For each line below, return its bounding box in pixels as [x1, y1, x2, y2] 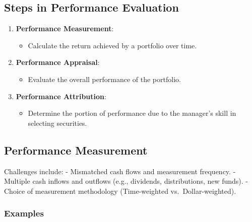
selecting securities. [28, 117, 87, 128]
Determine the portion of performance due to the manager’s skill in [28, 108, 236, 118]
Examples [4, 207, 44, 219]
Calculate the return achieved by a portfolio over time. [28, 40, 197, 50]
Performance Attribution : [16, 91, 106, 101]
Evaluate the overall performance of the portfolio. [28, 73, 181, 84]
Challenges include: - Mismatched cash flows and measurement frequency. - [4, 166, 236, 176]
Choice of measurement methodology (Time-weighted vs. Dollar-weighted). [4, 185, 236, 196]
